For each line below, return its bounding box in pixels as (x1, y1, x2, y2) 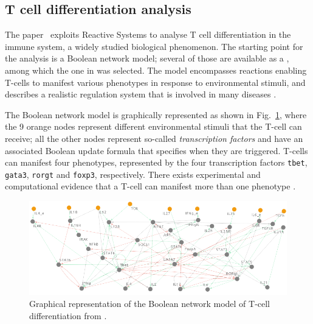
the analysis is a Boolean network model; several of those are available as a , (5, 52, 289, 65)
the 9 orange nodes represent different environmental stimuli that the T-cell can (5, 120, 302, 133)
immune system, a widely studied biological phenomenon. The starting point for (5, 40, 303, 52)
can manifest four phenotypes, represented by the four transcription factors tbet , (5, 156, 308, 169)
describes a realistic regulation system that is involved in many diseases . (5, 88, 277, 100)
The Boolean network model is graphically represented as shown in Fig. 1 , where (5, 108, 307, 121)
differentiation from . (29, 309, 107, 322)
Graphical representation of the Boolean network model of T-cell (29, 297, 270, 309)
